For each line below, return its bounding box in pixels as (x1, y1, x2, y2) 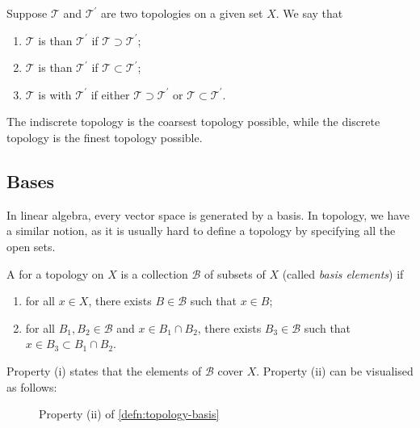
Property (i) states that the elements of (6, 362, 202, 379)
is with (38, 86, 72, 103)
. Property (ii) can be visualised (256, 362, 414, 379)
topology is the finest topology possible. (6, 128, 203, 145)
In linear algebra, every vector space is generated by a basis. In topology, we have (6, 206, 410, 223)
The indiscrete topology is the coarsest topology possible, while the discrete (6, 113, 380, 130)
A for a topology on (6, 265, 104, 282)
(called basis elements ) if (282, 265, 404, 282)
